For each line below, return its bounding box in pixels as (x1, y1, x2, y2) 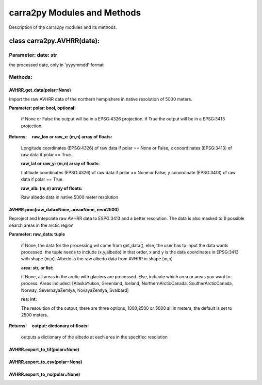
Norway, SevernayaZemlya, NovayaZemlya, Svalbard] (21, 287, 129, 293)
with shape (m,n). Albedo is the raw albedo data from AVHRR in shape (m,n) (21, 256, 173, 262)
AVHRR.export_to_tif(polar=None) (9, 346, 80, 352)
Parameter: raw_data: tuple (9, 231, 65, 237)
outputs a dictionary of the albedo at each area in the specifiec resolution (21, 334, 168, 340)
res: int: (21, 296, 37, 302)
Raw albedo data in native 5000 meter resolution (21, 194, 118, 200)
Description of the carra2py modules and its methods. (9, 24, 117, 30)
